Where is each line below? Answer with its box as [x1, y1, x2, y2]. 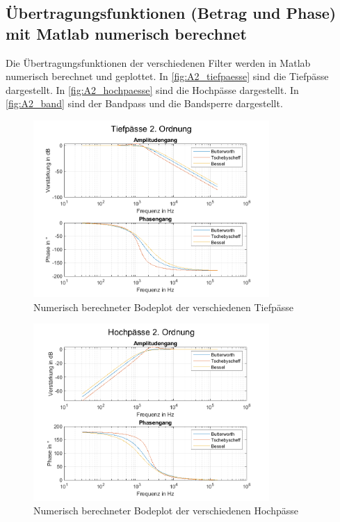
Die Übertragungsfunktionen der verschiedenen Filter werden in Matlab [6, 55, 311, 70]
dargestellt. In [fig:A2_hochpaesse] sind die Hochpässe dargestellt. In [6, 82, 299, 97]
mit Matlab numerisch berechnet [6, 22, 247, 44]
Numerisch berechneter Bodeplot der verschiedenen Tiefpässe [33, 299, 293, 314]
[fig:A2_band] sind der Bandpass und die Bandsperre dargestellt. [6, 96, 283, 111]
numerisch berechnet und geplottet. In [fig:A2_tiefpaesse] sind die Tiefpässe [6, 69, 329, 84]
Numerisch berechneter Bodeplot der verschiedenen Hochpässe [33, 503, 298, 518]
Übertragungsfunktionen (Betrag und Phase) [6, 2, 337, 24]
